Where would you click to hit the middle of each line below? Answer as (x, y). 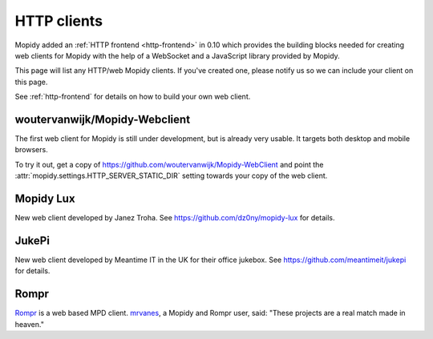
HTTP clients (59, 21)
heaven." (29, 324)
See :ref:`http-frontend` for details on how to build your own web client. (133, 97)
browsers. (31, 150)
